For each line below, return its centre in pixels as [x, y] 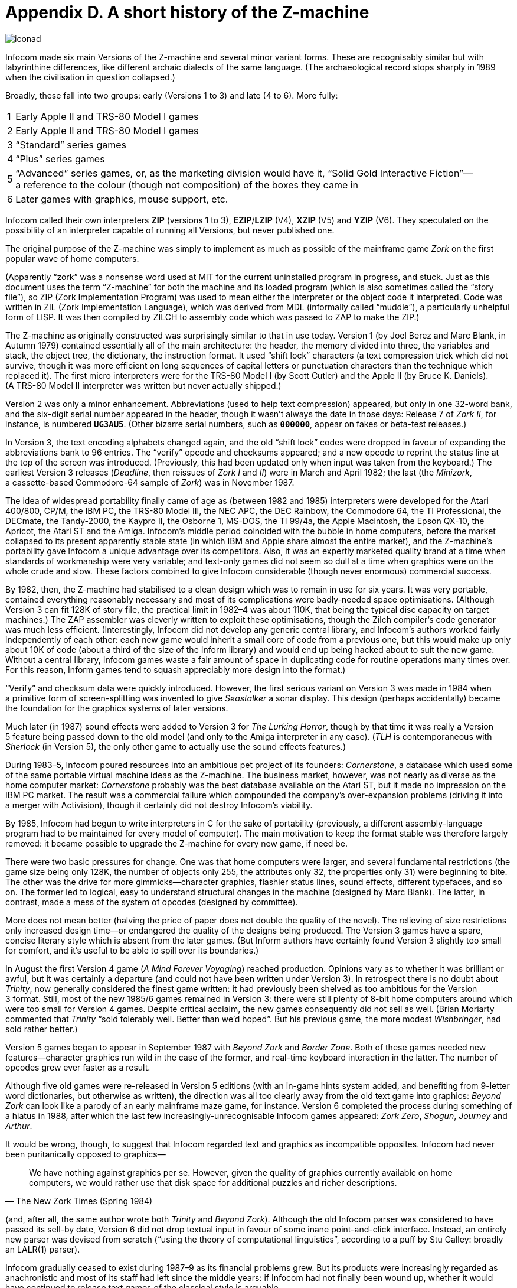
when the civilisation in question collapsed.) [90, 77]
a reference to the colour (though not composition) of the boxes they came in [187, 185]
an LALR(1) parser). [43, 1249]
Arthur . [19, 1126]
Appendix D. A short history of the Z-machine [187, 12]
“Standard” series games [71, 144]
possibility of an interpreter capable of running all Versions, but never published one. [170, 230]
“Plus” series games [60, 159]
